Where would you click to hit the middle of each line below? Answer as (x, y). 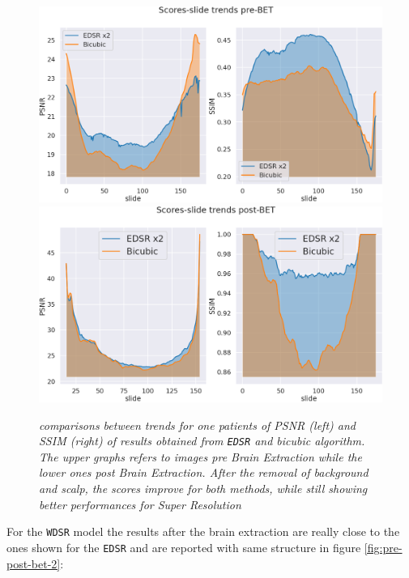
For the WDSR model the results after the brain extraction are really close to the (203, 531)
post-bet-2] (34, 563)
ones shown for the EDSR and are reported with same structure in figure (184, 547)
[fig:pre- (383, 547)
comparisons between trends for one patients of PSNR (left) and (197, 425)
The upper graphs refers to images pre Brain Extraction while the (200, 456)
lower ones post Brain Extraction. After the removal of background (204, 472)
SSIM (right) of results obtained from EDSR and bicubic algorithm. (202, 441)
